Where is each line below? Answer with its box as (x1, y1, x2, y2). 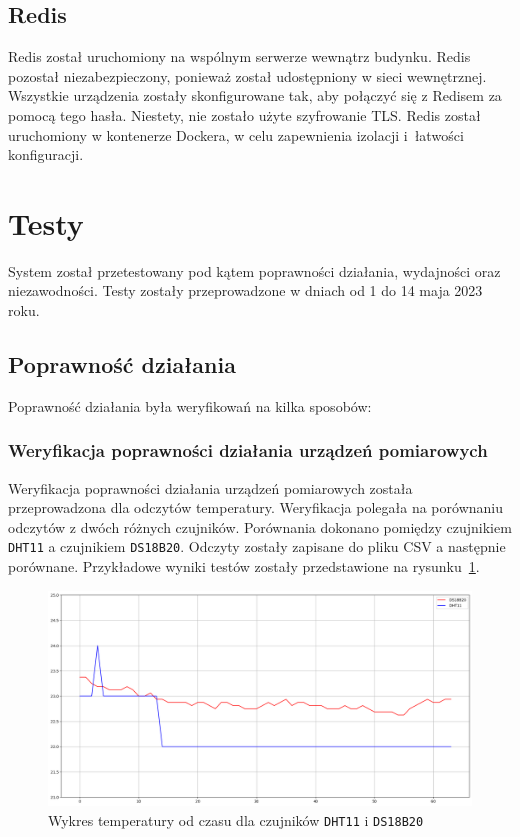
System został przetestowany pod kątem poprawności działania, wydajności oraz (8, 260, 501, 281)
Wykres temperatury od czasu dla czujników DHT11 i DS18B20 (48, 809, 424, 830)
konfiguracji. (8, 144, 84, 165)
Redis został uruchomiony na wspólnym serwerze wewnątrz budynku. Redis (8, 46, 471, 67)
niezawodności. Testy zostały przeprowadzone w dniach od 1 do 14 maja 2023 (8, 280, 483, 301)
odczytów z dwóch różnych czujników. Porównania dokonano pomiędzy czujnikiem (8, 516, 512, 537)
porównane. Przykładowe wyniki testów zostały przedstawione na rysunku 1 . (8, 556, 480, 577)
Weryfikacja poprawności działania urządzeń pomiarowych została (8, 477, 413, 498)
